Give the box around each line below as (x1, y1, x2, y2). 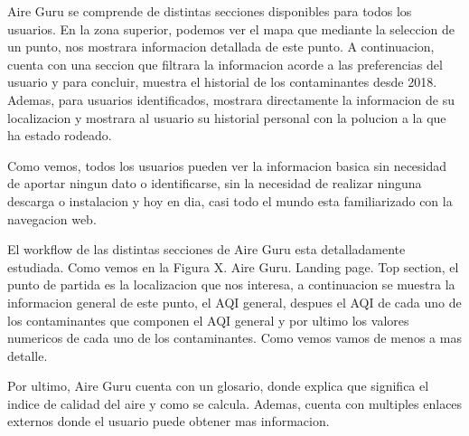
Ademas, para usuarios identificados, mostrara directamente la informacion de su (7, 90, 455, 109)
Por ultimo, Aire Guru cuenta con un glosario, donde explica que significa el (7, 376, 429, 395)
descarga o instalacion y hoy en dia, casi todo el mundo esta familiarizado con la (7, 191, 453, 210)
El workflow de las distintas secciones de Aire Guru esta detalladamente (7, 240, 406, 259)
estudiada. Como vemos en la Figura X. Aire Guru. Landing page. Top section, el (7, 257, 459, 276)
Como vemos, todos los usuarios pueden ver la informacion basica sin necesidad (7, 156, 447, 175)
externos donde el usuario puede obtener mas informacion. (7, 412, 330, 431)
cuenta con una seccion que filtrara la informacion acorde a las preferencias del (7, 54, 443, 73)
